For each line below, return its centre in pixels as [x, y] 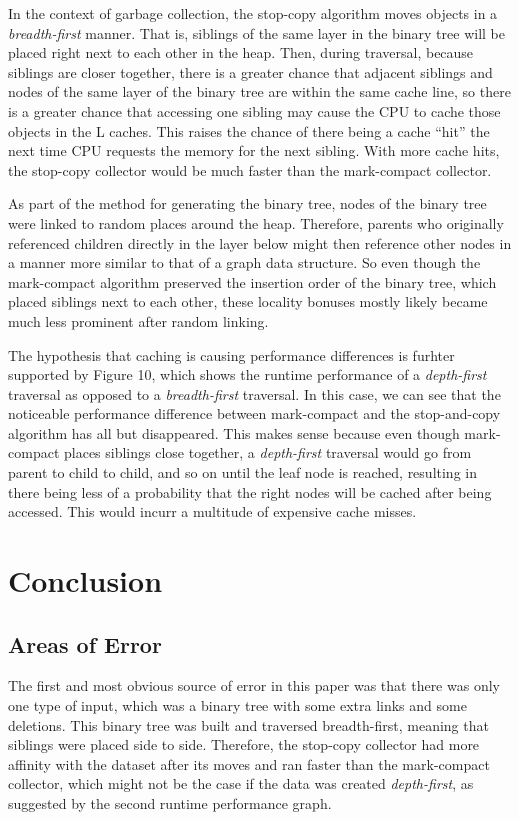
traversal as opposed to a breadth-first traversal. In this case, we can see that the [254, 393]
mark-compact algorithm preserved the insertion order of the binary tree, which [252, 281]
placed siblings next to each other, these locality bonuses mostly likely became [248, 301]
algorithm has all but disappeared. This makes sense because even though [234, 432]
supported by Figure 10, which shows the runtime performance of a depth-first [247, 374]
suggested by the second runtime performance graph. [170, 802]
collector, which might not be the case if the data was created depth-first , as [241, 783]
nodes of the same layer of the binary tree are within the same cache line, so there [259, 91]
